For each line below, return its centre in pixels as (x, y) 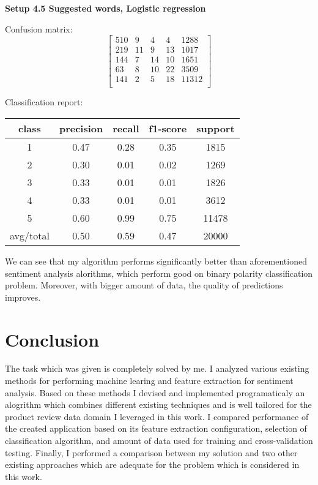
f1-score (168, 128)
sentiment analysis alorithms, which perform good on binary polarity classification (159, 273)
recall (126, 128)
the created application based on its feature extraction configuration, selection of (156, 428)
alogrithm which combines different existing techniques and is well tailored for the (158, 404)
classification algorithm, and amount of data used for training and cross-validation (159, 441)
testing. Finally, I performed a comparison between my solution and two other (151, 452)
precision (81, 128)
